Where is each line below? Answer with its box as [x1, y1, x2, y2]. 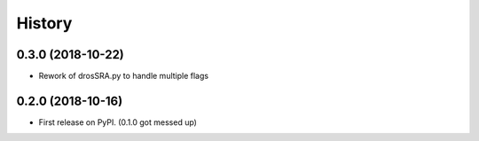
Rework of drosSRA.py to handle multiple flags [38, 71, 208, 82]
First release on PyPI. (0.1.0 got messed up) [38, 116, 197, 128]
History [16, 13, 73, 33]
